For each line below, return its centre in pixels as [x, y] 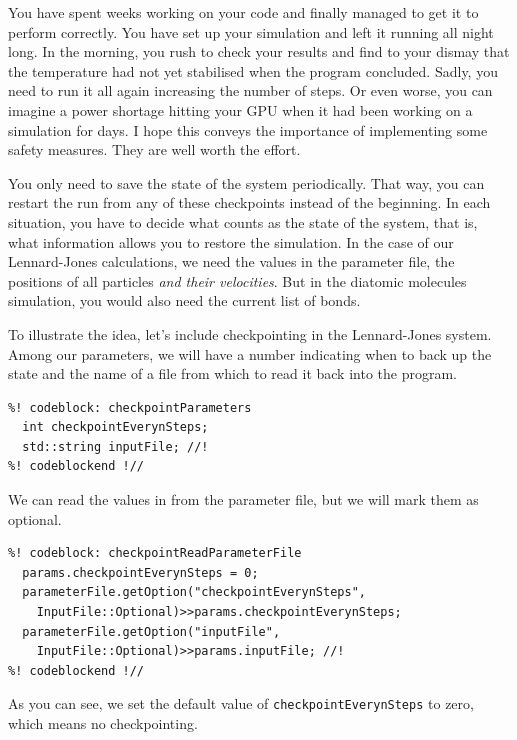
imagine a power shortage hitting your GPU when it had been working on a [240, 109]
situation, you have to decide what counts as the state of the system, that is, [243, 221]
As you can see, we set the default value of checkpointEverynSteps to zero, [241, 703]
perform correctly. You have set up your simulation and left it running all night [251, 31]
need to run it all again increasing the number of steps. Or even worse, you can [250, 90]
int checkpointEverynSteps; [115, 427]
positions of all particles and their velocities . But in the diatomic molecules [237, 280]
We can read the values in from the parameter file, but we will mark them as [243, 499]
